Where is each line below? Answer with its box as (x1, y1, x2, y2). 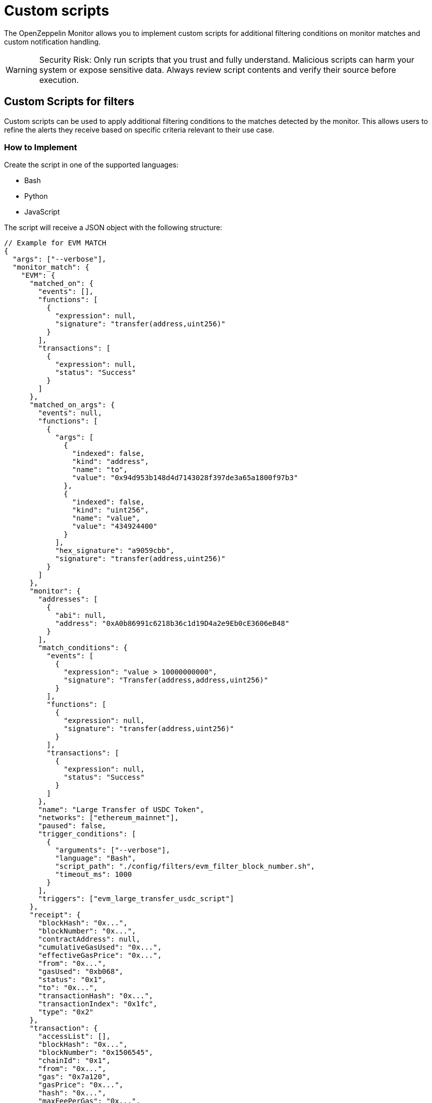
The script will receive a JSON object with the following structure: (4, 223, 222, 232)
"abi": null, (55, 611, 107, 620)
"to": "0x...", (38, 984, 98, 992)
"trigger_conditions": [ (38, 830, 136, 838)
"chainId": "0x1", (38, 1056, 111, 1065)
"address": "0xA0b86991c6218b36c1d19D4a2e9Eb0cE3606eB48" (55, 619, 290, 628)
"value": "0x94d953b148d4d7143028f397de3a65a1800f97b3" (72, 474, 298, 482)
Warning (6, 64, 37, 75)
